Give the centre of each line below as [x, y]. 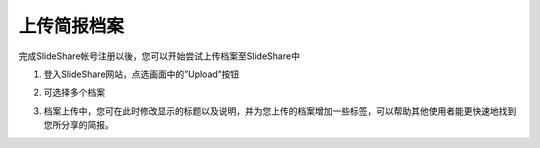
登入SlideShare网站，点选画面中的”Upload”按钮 [141, 74]
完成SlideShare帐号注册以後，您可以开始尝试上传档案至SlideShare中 [159, 56]
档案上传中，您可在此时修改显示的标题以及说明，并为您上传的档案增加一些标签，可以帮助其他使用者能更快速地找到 [280, 111]
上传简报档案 [71, 26]
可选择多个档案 [74, 92]
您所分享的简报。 [78, 125]
